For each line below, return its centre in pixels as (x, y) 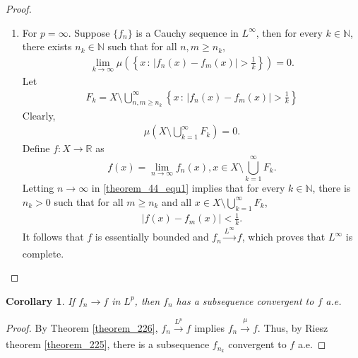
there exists (47, 46)
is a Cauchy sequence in (187, 32)
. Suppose (89, 32)
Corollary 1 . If (40, 300)
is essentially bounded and (152, 237)
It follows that (53, 237)
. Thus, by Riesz (293, 327)
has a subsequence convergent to (245, 300)
